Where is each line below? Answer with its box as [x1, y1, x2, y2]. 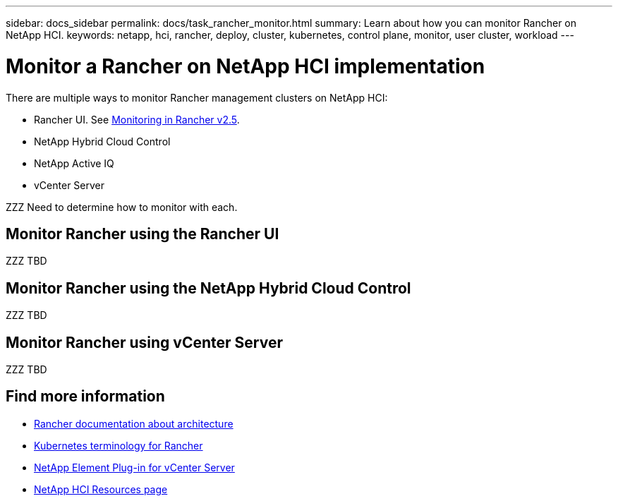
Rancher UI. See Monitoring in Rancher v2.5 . [34, 113, 240, 126]
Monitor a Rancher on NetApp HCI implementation [6, 54, 485, 78]
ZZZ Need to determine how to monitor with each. [6, 200, 238, 213]
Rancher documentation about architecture [34, 417, 234, 430]
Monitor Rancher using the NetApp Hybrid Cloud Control [6, 279, 411, 297]
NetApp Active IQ [34, 157, 114, 169]
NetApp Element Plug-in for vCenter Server [34, 461, 235, 473]
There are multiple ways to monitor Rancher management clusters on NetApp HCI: [6, 91, 388, 104]
